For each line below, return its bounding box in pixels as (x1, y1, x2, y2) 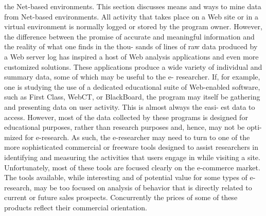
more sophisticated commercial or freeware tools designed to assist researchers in (4, 142, 259, 152)
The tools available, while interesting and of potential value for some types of (4, 172, 247, 183)
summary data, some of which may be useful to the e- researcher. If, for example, (4, 71, 260, 82)
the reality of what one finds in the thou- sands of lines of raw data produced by (4, 41, 258, 52)
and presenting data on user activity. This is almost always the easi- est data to (4, 101, 255, 112)
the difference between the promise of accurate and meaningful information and (4, 31, 255, 42)
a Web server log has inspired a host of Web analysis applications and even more (4, 51, 259, 62)
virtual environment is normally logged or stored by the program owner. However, (4, 21, 262, 32)
